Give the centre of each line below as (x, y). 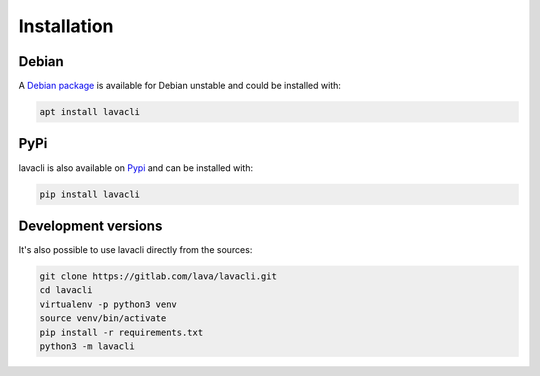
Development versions (90, 225)
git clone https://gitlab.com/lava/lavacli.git (158, 276)
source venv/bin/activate (103, 318)
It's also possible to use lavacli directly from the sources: (135, 250)
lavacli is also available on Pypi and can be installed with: (136, 167)
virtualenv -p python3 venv (108, 304)
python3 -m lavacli (87, 346)
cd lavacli (66, 290)
